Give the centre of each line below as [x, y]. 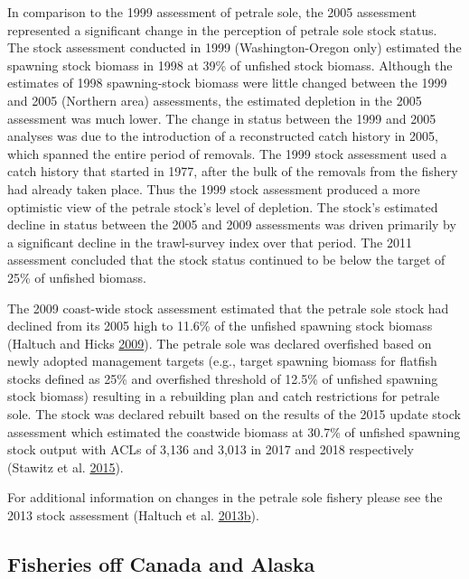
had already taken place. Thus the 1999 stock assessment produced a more [214, 188]
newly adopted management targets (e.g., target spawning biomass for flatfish [222, 361]
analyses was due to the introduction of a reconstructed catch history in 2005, [223, 136]
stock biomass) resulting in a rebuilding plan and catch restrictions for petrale [224, 396]
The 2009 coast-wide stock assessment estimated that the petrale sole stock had [228, 308]
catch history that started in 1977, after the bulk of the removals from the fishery [233, 171]
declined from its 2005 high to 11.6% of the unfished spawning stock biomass [220, 326]
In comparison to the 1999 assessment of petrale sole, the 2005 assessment [212, 12]
